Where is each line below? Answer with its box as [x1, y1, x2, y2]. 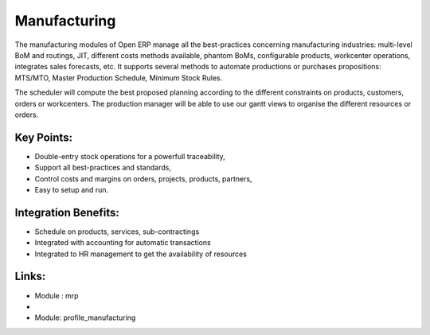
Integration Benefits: [14, 205, 119, 219]
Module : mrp [34, 290, 79, 300]
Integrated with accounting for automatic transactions [34, 238, 211, 247]
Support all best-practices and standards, [34, 163, 171, 173]
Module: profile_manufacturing [34, 313, 136, 322]
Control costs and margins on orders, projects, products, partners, [34, 173, 252, 183]
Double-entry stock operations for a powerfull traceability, [34, 151, 226, 161]
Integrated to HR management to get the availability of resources [34, 249, 247, 259]
